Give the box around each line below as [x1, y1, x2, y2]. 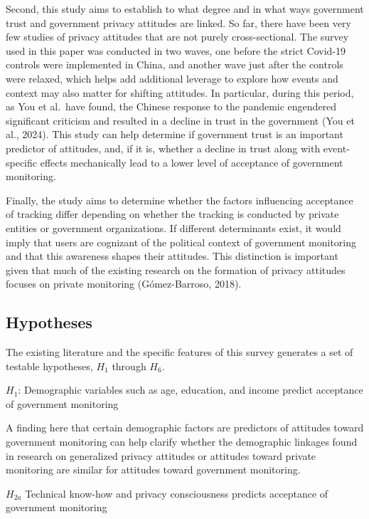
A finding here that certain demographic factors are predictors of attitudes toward [6, 420, 364, 435]
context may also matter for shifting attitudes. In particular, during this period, [6, 85, 354, 100]
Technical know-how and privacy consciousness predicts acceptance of [25, 486, 328, 500]
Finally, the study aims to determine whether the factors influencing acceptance [6, 192, 353, 207]
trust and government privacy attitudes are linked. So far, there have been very [6, 15, 351, 30]
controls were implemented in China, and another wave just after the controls [6, 57, 343, 72]
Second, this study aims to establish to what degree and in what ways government [6, 1, 364, 16]
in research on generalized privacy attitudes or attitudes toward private [6, 448, 316, 463]
